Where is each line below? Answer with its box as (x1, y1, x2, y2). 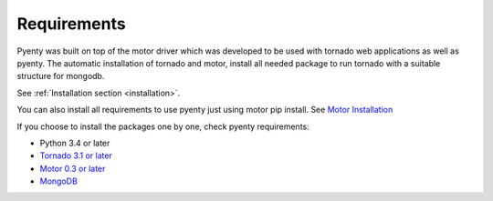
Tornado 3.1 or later (39, 150, 113, 161)
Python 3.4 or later (39, 137, 110, 148)
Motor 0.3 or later (39, 163, 106, 174)
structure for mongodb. (16, 71, 105, 82)
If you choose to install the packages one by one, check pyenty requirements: (16, 121, 309, 132)
